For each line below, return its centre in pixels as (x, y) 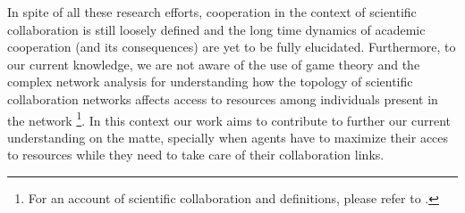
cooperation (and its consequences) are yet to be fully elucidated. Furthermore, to (232, 47)
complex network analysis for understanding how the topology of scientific (210, 82)
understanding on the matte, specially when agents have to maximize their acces (228, 137)
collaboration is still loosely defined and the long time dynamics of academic (216, 29)
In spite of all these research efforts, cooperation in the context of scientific (212, 12)
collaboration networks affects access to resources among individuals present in (223, 98)
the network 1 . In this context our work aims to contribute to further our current (229, 119)
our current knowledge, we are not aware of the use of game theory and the (214, 64)
